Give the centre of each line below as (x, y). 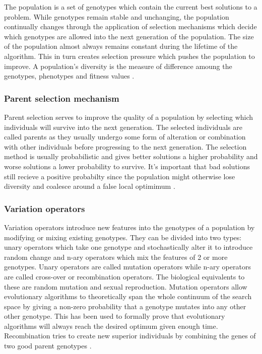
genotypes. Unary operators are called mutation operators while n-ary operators (127, 267)
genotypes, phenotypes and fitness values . (69, 76)
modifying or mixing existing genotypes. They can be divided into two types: (123, 237)
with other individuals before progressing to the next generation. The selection (125, 146)
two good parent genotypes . (48, 346)
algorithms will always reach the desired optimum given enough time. (111, 326)
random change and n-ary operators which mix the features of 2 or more (116, 257)
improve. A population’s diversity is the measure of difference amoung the (118, 66)
